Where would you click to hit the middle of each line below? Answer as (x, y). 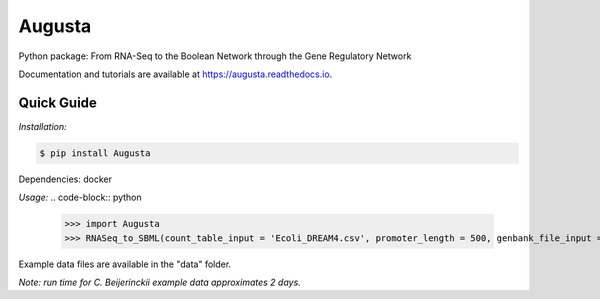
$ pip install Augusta (95, 153)
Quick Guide (57, 102)
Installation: (42, 126)
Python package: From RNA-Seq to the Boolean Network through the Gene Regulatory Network (215, 56)
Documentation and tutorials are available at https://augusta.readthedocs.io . (175, 74)
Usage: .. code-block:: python (80, 197)
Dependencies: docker (65, 179)
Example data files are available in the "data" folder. (125, 264)
